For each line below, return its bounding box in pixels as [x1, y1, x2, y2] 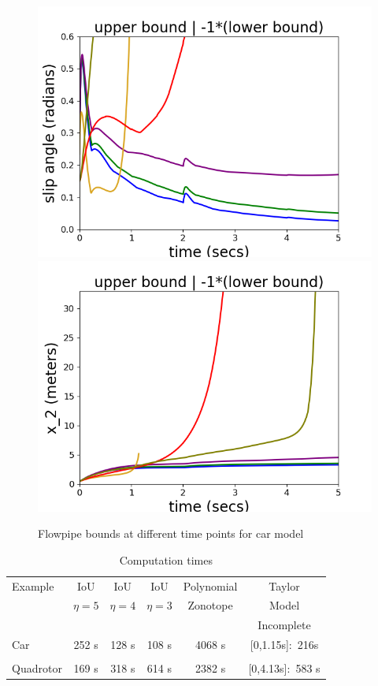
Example [12, 577, 54, 594]
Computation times [119, 551, 213, 568]
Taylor [269, 577, 300, 594]
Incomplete [258, 617, 311, 633]
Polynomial [183, 577, 238, 594]
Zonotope [187, 597, 233, 613]
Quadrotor [12, 660, 62, 677]
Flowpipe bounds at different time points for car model [38, 525, 304, 542]
